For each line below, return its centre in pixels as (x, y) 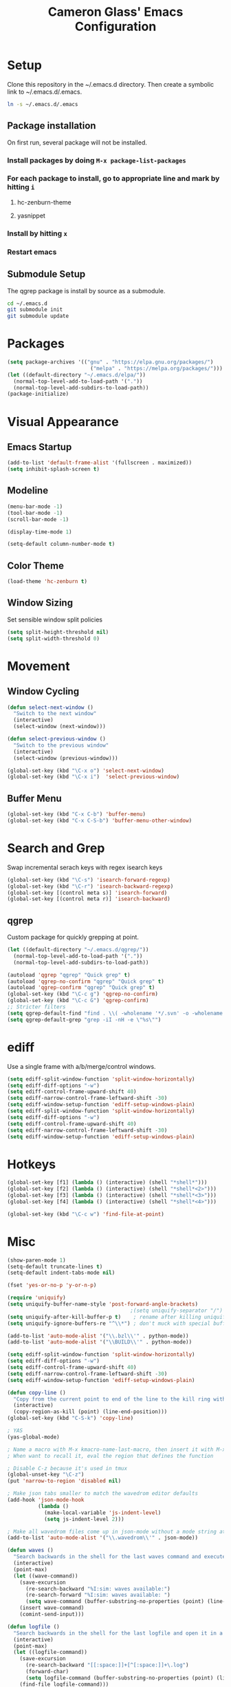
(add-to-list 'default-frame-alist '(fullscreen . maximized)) (100, 463)
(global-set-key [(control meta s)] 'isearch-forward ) (87, 893)
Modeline (28, 490)
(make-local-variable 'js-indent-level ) (102, 1513)
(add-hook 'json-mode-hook (46, 1500)
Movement (38, 666)
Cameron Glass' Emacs (115, 12)
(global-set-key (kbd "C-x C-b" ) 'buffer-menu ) (77, 814)
